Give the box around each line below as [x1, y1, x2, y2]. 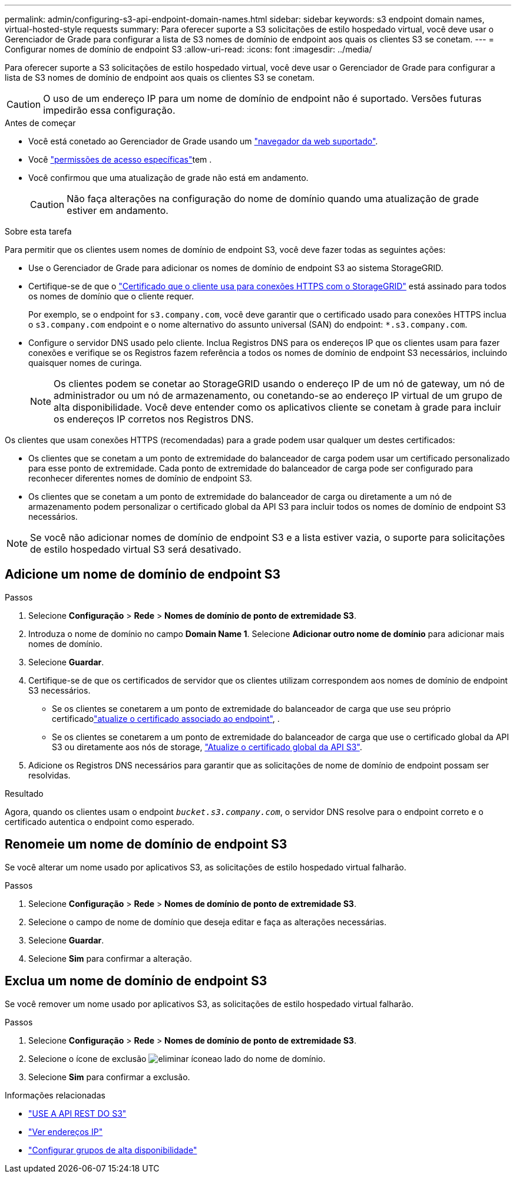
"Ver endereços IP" [28, 1126, 103, 1137]
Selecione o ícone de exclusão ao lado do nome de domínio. [28, 1053, 326, 1064]
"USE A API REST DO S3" [28, 1108, 127, 1118]
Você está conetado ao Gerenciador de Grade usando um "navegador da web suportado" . [28, 136, 378, 146]
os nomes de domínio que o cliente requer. [28, 291, 194, 301]
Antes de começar [5, 118, 76, 128]
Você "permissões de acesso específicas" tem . [28, 154, 212, 164]
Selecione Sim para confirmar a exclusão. [28, 1071, 190, 1082]
